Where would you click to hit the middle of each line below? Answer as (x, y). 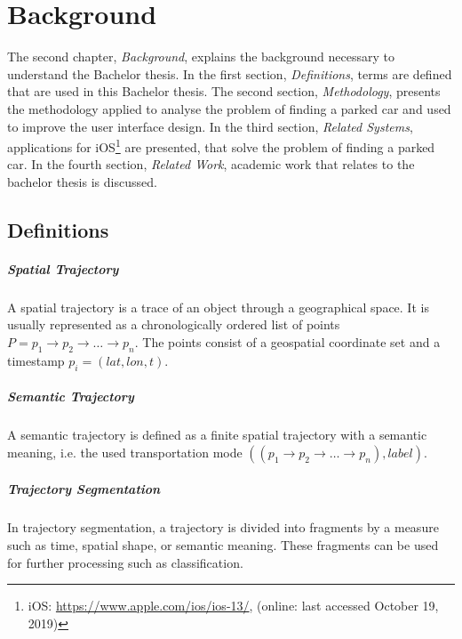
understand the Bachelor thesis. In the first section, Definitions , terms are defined (230, 73)
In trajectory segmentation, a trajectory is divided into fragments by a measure (223, 527)
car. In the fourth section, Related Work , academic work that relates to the (211, 164)
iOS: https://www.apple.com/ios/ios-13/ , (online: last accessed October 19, (233, 606)
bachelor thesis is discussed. (82, 181)
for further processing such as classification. (125, 562)
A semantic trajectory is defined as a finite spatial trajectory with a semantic (217, 435)
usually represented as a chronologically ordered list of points (174, 324)
